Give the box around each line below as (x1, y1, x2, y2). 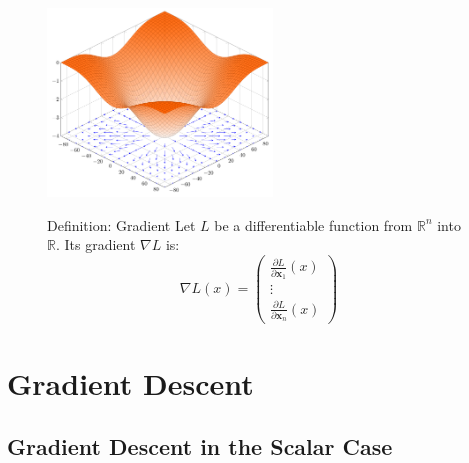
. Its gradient (55, 234, 136, 255)
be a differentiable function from (214, 214, 413, 235)
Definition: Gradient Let (47, 214, 196, 235)
